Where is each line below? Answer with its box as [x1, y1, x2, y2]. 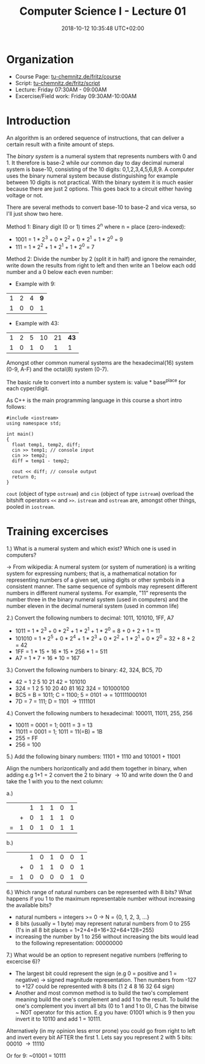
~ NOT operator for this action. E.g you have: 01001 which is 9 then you [15, 1008, 195, 1016]
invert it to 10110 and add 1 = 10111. [15, 1015, 102, 1022]
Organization [6, 52, 74, 66]
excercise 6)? [6, 957, 41, 965]
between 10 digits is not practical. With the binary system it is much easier [6, 178, 193, 186]
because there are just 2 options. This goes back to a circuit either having [6, 185, 192, 192]
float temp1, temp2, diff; [12, 442, 81, 448]
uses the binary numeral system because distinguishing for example [6, 172, 179, 179]
